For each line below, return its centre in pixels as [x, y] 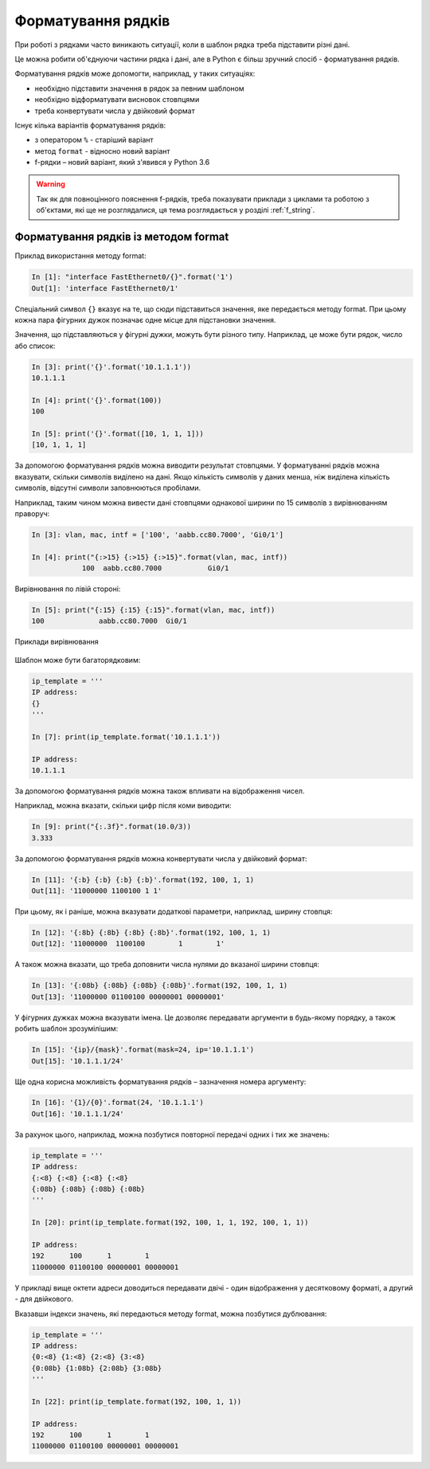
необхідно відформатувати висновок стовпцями [117, 100]
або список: [35, 346]
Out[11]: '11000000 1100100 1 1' [97, 891]
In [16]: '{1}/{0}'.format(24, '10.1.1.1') [118, 1103]
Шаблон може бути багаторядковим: [78, 660]
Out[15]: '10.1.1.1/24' [78, 1061]
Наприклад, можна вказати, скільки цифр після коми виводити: [123, 805]
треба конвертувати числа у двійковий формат [115, 111]
